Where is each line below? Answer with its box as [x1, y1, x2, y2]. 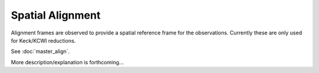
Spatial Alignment [11, 9, 100, 22]
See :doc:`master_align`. [11, 48, 70, 55]
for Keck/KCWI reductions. [11, 37, 76, 44]
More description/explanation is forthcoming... [11, 58, 124, 65]
